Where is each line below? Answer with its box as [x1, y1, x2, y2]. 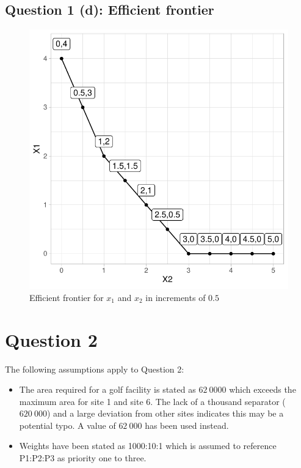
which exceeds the [229, 383, 296, 396]
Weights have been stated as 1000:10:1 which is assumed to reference [19, 439, 277, 452]
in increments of [145, 291, 206, 303]
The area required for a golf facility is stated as [19, 383, 196, 396]
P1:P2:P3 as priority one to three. [19, 451, 147, 464]
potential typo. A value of [19, 418, 116, 431]
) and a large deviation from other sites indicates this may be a [46, 407, 284, 420]
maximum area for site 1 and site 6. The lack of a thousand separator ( [19, 395, 286, 407]
